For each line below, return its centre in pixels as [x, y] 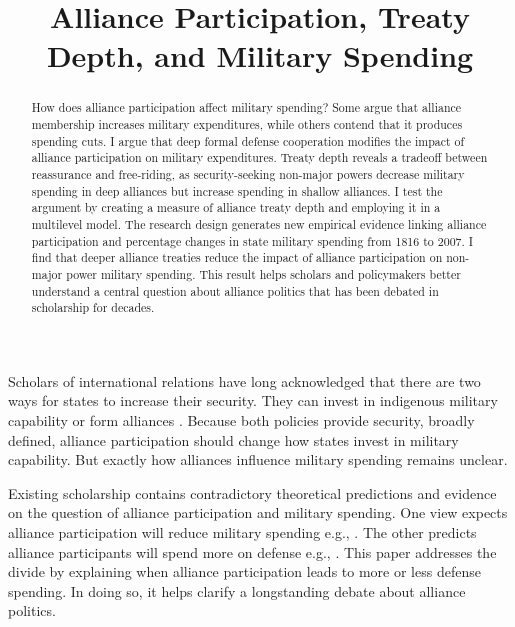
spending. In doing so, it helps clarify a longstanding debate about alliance [237, 590]
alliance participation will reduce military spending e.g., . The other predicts [242, 532]
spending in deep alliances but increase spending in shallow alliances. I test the [237, 190]
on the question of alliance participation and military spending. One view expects [258, 512]
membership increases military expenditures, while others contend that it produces [247, 124]
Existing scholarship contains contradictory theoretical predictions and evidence [252, 492]
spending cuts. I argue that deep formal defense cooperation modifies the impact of [248, 140]
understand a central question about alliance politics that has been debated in [235, 290]
